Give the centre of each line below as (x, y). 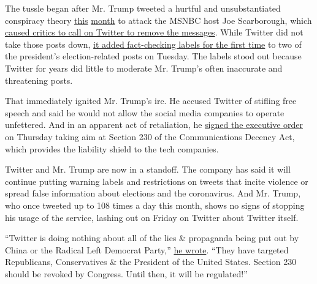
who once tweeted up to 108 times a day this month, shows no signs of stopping (155, 205)
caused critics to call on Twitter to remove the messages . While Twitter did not (154, 32)
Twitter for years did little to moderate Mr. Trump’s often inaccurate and (144, 68)
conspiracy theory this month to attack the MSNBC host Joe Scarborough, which (158, 20)
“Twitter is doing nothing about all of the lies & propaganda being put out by (152, 238)
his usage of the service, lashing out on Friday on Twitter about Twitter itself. (152, 217)
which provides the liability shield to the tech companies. (112, 148)
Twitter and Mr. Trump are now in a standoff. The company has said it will (148, 169)
